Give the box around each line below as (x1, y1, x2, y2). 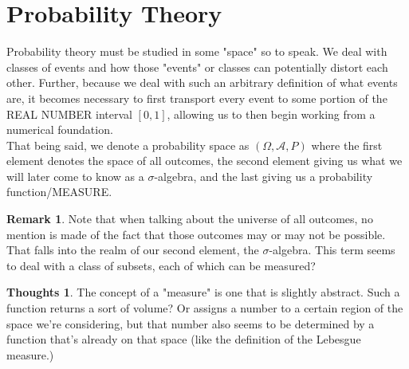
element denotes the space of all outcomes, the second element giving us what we (6, 152, 403, 169)
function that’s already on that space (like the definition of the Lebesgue (6, 331, 361, 347)
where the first (311, 136, 383, 153)
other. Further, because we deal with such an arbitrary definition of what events (6, 74, 398, 91)
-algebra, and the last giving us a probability (154, 167, 373, 184)
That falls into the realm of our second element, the (6, 241, 259, 258)
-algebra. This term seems (269, 241, 395, 258)
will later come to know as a (6, 167, 144, 184)
